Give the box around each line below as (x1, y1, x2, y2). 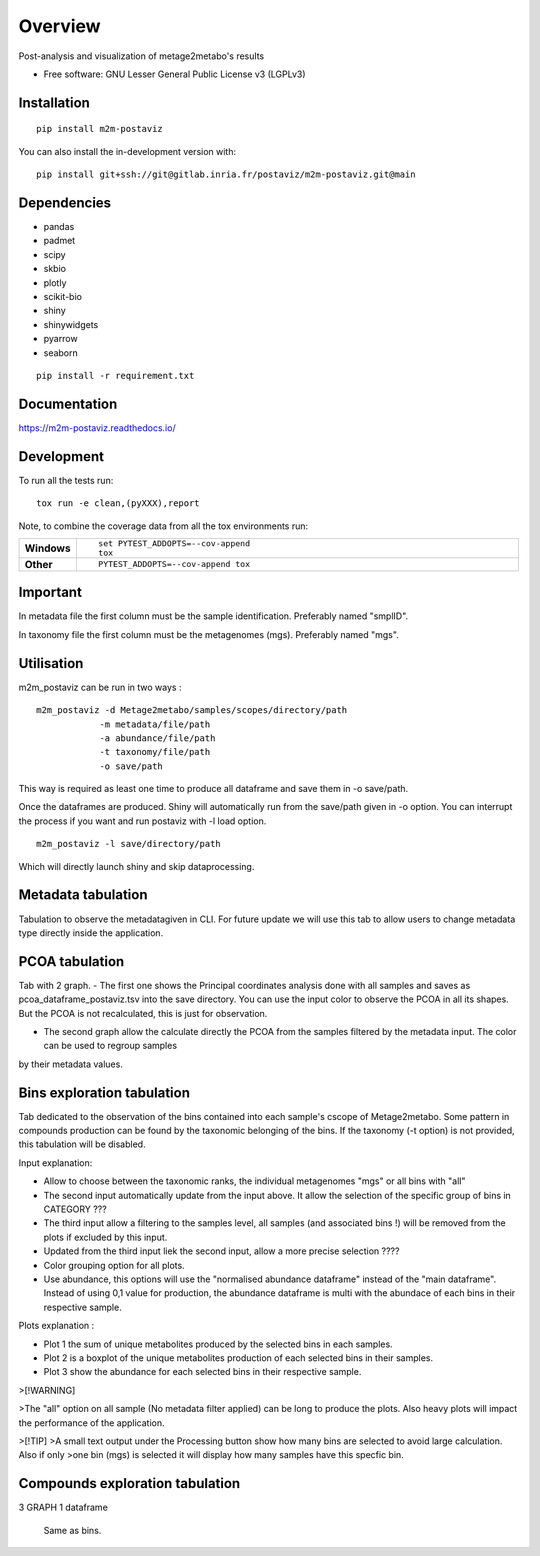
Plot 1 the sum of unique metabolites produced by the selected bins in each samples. (43, 1338, 394, 1350)
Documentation (18, 395, 118, 412)
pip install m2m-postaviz (36, 123, 164, 135)
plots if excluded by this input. (43, 1231, 168, 1243)
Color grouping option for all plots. (43, 1259, 185, 1271)
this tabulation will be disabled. (18, 1138, 146, 1150)
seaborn (43, 346, 79, 359)
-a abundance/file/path (99, 732, 216, 744)
